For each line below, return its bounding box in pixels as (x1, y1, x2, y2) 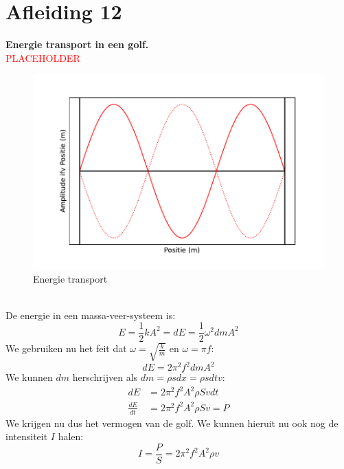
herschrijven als (72, 370, 138, 384)
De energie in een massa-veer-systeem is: (5, 307, 176, 322)
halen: (58, 429, 84, 444)
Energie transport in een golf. (5, 37, 149, 52)
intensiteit (5, 429, 48, 444)
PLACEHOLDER (5, 50, 80, 65)
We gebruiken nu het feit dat (5, 341, 127, 356)
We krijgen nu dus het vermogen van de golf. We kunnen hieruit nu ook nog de (5, 415, 339, 430)
